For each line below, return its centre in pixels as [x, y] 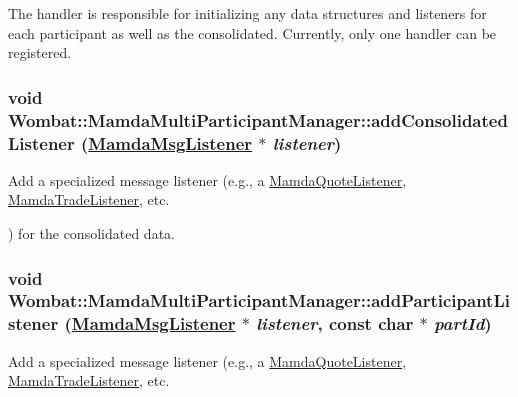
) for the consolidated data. [91, 233]
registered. [40, 52]
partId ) [463, 323]
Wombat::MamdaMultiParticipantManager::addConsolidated [258, 119]
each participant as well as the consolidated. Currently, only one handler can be [252, 32]
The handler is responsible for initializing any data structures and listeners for [247, 13]
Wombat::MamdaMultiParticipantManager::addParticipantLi [259, 300]
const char [371, 323]
